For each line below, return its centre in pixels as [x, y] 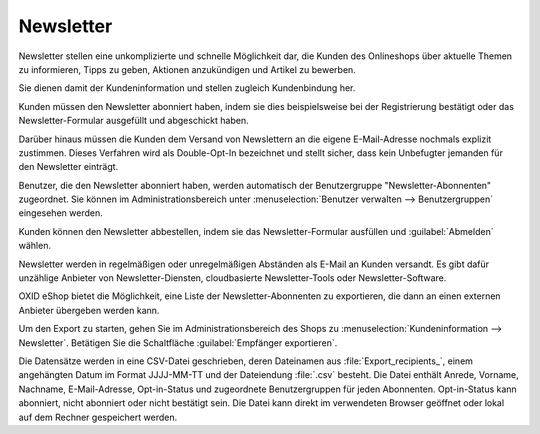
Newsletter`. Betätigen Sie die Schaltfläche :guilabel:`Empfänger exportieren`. [178, 342]
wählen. [35, 246]
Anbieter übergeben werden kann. [89, 310]
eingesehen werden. [61, 213]
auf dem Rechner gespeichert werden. [98, 417]
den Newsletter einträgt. [68, 167]
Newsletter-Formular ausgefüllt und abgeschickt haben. [133, 121]
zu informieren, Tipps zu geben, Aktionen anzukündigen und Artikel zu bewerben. [187, 69]
